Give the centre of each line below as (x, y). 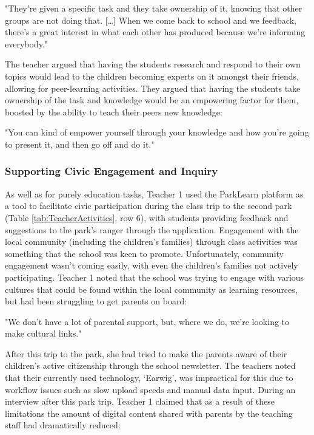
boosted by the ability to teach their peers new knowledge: (114, 111)
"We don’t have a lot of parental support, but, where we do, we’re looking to (147, 321)
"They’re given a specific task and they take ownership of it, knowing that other (154, 8)
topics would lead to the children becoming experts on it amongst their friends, (152, 76)
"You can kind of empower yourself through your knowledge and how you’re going (157, 132)
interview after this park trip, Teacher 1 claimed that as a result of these (140, 401)
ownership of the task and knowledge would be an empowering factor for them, (152, 100)
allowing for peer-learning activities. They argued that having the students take (153, 88)
